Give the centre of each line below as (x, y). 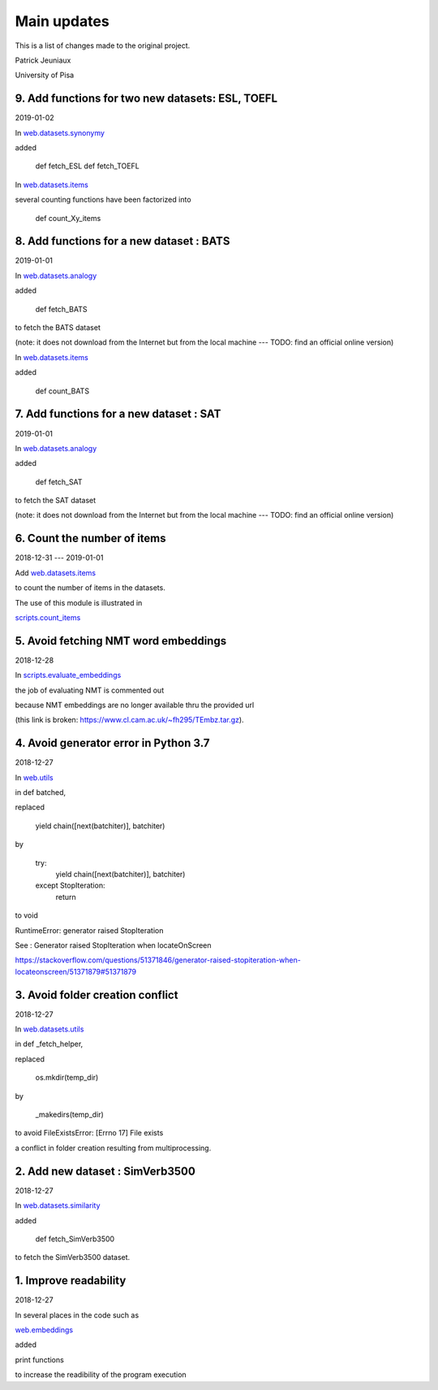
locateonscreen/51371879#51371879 (76, 971)
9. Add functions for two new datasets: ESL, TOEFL (146, 99)
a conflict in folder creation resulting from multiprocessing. (113, 1148)
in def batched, (41, 793)
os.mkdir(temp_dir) (67, 1078)
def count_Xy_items (68, 218)
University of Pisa (45, 75)
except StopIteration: (70, 885)
